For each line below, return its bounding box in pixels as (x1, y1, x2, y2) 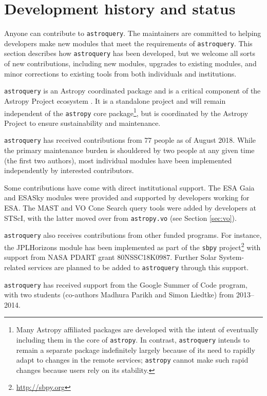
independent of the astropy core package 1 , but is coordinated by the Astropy (4, 106, 249, 118)
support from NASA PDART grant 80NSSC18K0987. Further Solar (4, 252, 217, 262)
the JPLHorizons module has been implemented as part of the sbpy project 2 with (4, 240, 261, 252)
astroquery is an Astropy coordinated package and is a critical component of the (4, 85, 261, 96)
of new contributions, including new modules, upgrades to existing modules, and (4, 58, 257, 69)
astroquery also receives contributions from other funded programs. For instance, (4, 230, 262, 240)
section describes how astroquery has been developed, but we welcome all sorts (4, 48, 255, 59)
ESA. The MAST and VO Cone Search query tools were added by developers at (4, 202, 256, 213)
